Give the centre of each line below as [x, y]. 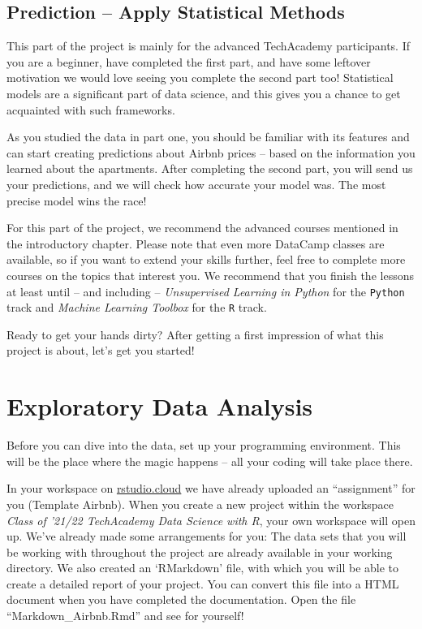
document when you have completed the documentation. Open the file [181, 599]
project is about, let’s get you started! [101, 350]
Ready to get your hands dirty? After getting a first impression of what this [195, 334]
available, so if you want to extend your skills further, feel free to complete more [206, 259]
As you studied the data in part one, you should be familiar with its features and [208, 137]
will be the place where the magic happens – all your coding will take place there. [210, 461]
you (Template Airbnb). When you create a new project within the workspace [200, 504]
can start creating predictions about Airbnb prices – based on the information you [211, 152]
